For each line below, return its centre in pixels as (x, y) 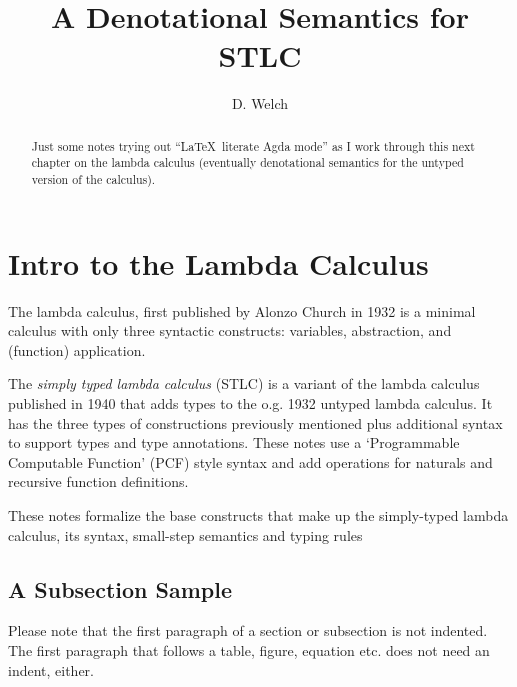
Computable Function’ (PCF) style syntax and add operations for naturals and (250, 461)
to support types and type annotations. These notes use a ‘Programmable (234, 442)
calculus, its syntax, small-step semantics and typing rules (185, 534)
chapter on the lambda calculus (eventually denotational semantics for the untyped (247, 162)
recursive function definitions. (98, 481)
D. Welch (260, 103)
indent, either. (51, 669)
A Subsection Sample (120, 588)
